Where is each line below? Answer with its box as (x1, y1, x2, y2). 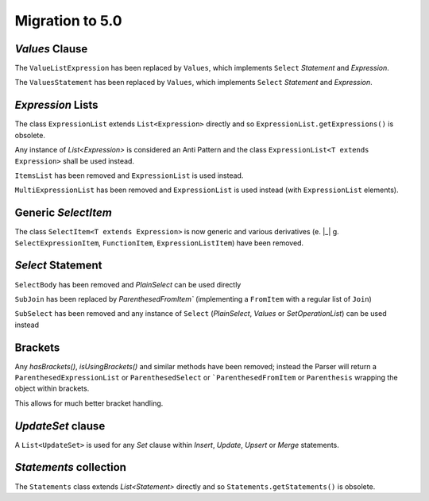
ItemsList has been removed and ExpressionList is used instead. (14, 171, 244, 180)
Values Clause (14, 42, 88, 56)
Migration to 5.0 (14, 12, 122, 29)
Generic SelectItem (14, 206, 113, 220)
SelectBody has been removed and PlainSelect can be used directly (14, 279, 242, 289)
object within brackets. (14, 383, 90, 393)
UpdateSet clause (14, 419, 106, 433)
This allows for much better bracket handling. (14, 398, 164, 408)
